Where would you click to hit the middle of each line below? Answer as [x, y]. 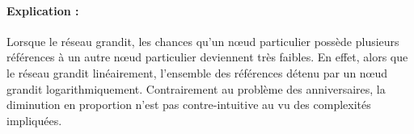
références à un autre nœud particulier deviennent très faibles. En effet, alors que [207, 57]
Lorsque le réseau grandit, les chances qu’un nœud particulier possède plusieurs [203, 41]
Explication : [43, 10]
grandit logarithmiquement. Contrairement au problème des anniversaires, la [196, 88]
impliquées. [34, 120]
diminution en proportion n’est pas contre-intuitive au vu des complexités [189, 105]
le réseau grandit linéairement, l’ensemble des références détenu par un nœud [197, 72]
